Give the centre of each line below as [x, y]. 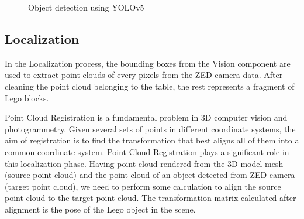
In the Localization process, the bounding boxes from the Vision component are [148, 63]
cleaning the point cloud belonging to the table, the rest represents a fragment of [150, 86]
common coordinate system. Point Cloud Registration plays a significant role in [147, 151]
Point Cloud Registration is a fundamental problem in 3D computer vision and [146, 117]
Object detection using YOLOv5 [86, 7]
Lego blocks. [27, 97]
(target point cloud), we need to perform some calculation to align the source [143, 186]
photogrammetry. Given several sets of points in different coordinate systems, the [150, 129]
